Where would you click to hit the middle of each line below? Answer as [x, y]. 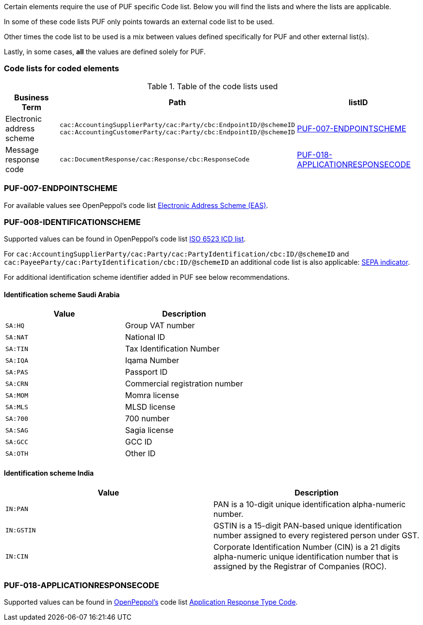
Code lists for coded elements [62, 69]
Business [32, 97]
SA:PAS [17, 372]
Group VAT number [160, 326]
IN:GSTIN [21, 530]
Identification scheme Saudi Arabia [62, 294]
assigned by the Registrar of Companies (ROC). [300, 566]
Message [22, 150]
